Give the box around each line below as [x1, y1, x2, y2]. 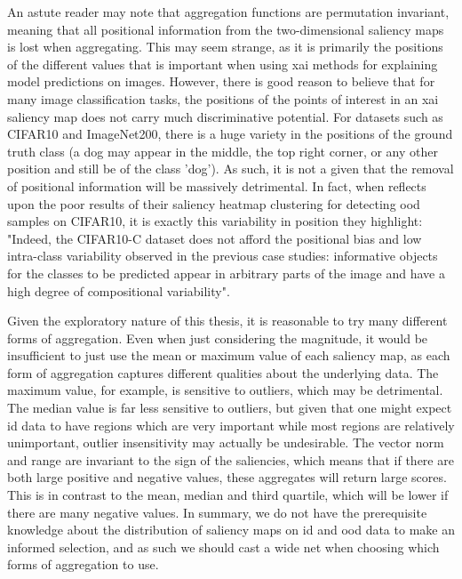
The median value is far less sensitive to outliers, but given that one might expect [7, 398, 452, 417]
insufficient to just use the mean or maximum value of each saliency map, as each [7, 346, 450, 365]
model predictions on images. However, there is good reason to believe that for [7, 72, 435, 91]
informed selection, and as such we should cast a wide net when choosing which [7, 537, 440, 556]
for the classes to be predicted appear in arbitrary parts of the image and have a [7, 263, 445, 282]
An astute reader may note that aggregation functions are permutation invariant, [7, 3, 450, 20]
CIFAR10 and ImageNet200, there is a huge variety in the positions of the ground [7, 125, 453, 143]
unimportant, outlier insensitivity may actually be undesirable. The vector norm [7, 433, 444, 452]
